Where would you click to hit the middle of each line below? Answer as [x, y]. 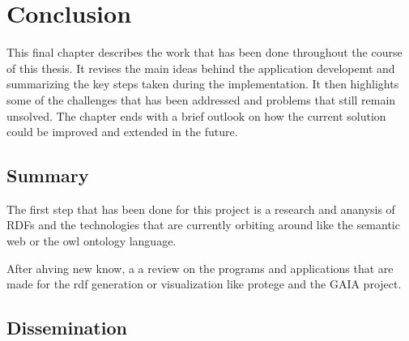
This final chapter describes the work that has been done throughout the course [204, 52]
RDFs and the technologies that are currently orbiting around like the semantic [203, 225]
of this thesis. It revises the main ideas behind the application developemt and [201, 68]
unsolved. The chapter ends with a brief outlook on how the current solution [196, 115]
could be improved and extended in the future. [122, 132]
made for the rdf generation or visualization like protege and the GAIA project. [204, 284]
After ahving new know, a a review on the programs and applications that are [200, 268]
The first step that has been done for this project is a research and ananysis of [201, 209]
